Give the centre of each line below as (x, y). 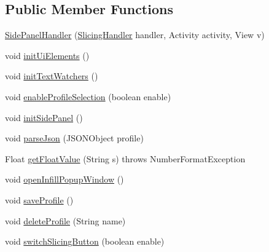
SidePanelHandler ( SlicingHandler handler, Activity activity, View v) (135, 35)
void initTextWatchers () (52, 76)
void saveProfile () (39, 199)
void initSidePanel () (44, 117)
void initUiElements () (47, 55)
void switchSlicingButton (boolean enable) (85, 241)
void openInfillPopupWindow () (64, 179)
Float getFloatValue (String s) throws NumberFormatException (125, 158)
